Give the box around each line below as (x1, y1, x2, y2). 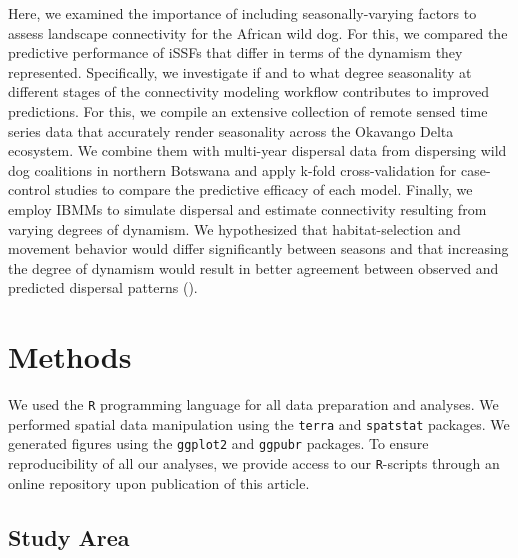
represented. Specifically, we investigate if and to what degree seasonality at (8, 61, 472, 82)
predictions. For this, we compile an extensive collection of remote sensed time (8, 100, 488, 121)
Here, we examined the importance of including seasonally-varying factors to (8, 3, 477, 23)
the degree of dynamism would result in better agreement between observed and (8, 257, 499, 278)
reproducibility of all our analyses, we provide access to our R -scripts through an (8, 453, 500, 473)
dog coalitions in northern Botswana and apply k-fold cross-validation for (8, 159, 457, 180)
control (8, 179, 51, 200)
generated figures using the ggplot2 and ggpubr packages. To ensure (8, 433, 429, 454)
